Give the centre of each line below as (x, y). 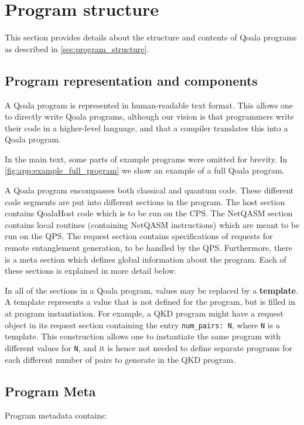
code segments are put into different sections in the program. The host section (145, 201)
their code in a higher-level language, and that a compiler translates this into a (146, 127)
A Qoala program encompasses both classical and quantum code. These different (149, 190)
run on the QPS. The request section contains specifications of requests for (139, 236)
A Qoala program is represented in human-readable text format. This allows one (149, 105)
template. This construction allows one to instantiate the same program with (143, 336)
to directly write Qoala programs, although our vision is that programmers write (149, 116)
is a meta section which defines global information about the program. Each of (146, 259)
